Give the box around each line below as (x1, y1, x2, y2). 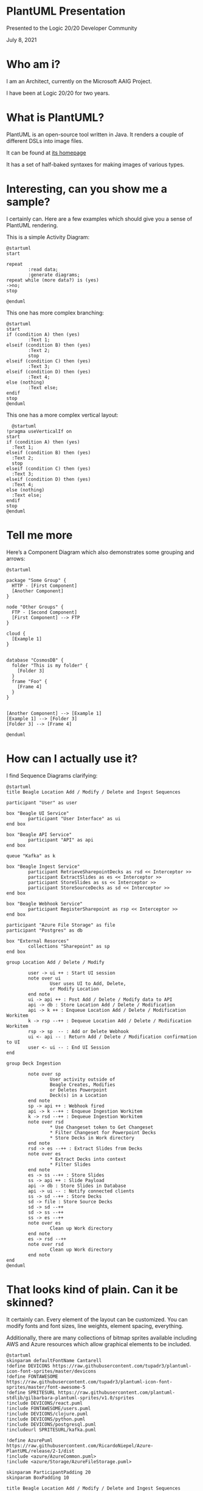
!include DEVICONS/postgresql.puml (6, 1421, 97, 1427)
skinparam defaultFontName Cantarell (6, 1357, 102, 1363)
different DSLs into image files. (6, 137, 84, 144)
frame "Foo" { (12, 678, 47, 685)
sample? (6, 195, 50, 209)
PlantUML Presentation (6, 4, 126, 18)
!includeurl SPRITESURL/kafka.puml (6, 1427, 97, 1433)
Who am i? (6, 58, 61, 71)
